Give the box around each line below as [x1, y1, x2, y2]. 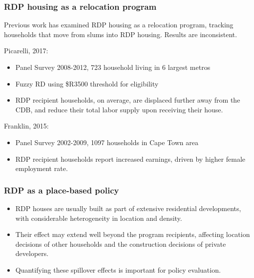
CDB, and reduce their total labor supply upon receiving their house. [15, 104, 223, 114]
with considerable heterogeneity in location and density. [15, 213, 182, 223]
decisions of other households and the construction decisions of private [15, 238, 226, 249]
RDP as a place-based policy [4, 184, 119, 196]
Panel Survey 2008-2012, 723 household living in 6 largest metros [15, 62, 211, 72]
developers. [15, 248, 49, 258]
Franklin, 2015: [4, 121, 49, 131]
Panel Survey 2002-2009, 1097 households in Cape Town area [15, 137, 198, 147]
